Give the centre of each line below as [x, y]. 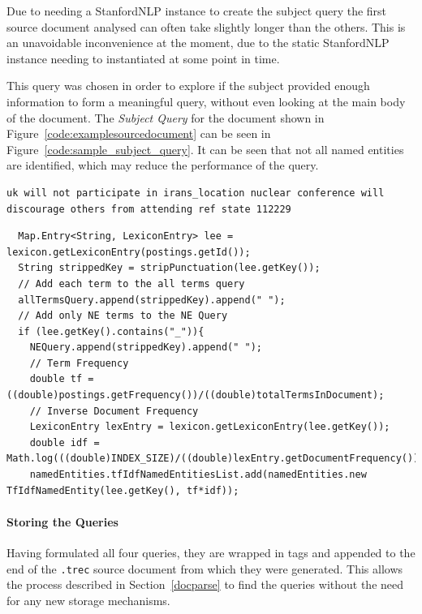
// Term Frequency [79, 363]
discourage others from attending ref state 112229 [149, 209]
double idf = [65, 442]
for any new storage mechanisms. [88, 600]
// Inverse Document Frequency [114, 411]
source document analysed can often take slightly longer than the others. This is [206, 26]
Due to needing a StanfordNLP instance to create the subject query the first [197, 11]
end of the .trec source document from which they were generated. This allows [205, 568]
